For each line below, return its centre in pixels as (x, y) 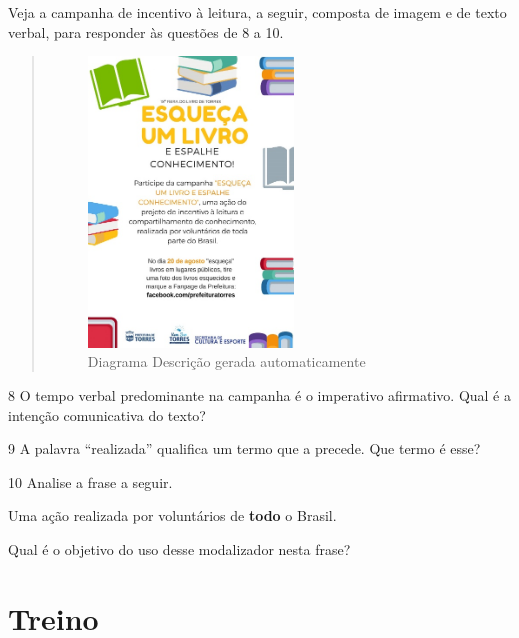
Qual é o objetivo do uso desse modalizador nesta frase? (179, 549)
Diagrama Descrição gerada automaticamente (226, 361)
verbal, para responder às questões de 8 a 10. (146, 31)
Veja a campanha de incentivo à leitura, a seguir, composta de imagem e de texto (257, 12)
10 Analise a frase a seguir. (90, 481)
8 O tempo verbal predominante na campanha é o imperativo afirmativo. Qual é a (259, 395)
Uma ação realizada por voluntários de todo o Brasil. (172, 515)
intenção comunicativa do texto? (107, 414)
